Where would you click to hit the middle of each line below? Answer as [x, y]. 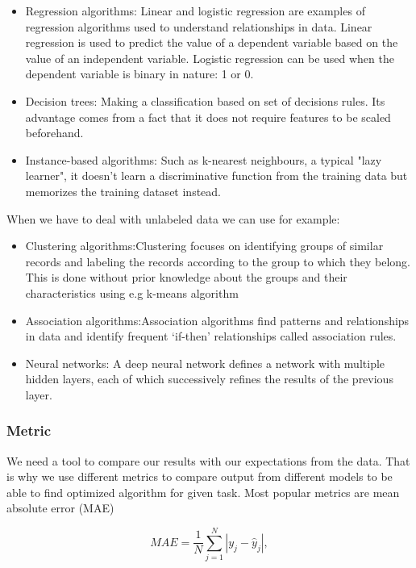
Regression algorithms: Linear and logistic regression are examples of [195, 10]
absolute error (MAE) [60, 508]
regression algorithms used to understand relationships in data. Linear [199, 26]
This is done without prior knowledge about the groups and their [186, 277]
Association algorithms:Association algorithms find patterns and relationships [217, 320]
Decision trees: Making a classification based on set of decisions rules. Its [205, 100]
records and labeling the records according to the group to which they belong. [218, 261]
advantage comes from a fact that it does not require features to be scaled [208, 117]
